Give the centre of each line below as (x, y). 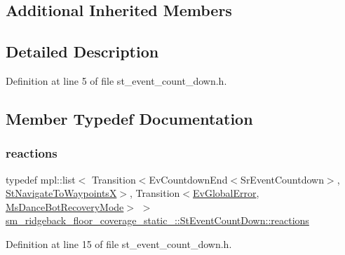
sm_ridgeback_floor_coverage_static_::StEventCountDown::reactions (157, 220)
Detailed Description (82, 51)
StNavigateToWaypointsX (61, 193)
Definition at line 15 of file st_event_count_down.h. (119, 243)
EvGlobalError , (226, 193)
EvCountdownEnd (188, 179)
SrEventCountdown (282, 179)
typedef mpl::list (41, 179)
